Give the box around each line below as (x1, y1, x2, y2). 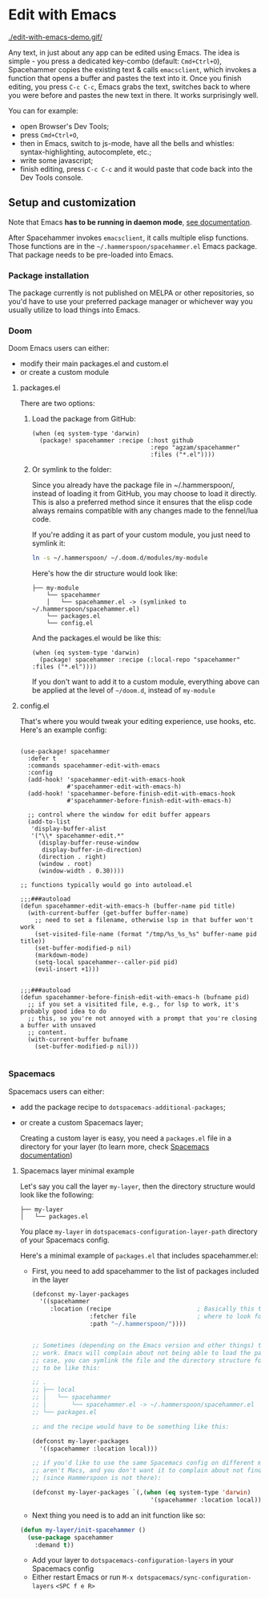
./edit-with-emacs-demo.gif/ (8, 32, 102, 42)
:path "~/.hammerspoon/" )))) (89, 1320, 187, 1328)
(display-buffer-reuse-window (38, 839, 139, 848)
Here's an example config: (19, 725, 107, 735)
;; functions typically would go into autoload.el (19, 881, 193, 889)
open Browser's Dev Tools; (19, 121, 110, 131)
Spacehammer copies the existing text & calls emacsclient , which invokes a (8, 64, 257, 74)
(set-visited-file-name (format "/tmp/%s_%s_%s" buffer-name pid (34, 930, 258, 938)
